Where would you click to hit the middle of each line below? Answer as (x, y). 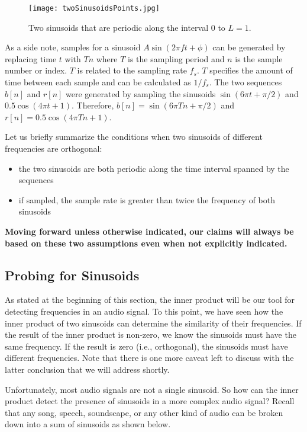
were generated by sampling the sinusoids (141, 93)
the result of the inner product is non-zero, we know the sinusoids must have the (151, 335)
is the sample (259, 58)
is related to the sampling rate (132, 70)
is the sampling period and (176, 58)
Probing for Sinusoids (72, 275)
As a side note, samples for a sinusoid (73, 47)
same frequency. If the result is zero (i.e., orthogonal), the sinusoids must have (146, 346)
